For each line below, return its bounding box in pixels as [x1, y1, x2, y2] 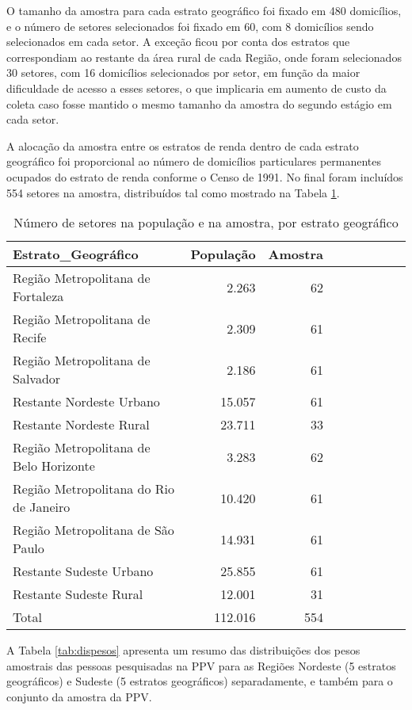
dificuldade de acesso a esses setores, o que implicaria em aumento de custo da [6, 79, 387, 96]
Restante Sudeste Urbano [13, 562, 154, 581]
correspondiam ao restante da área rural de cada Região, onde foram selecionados [6, 48, 402, 65]
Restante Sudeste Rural [13, 585, 143, 604]
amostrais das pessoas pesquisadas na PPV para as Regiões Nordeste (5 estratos [6, 657, 396, 674]
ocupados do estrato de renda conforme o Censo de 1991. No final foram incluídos [6, 168, 403, 185]
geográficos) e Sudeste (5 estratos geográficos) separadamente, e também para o [6, 673, 393, 689]
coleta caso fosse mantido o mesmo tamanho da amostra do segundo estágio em [6, 95, 392, 112]
